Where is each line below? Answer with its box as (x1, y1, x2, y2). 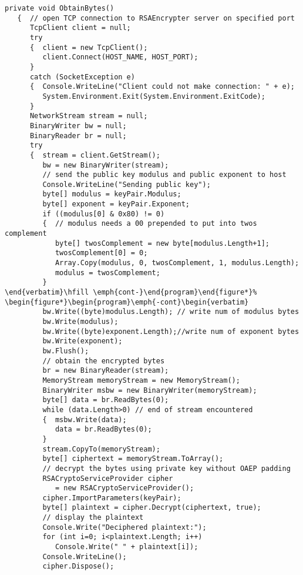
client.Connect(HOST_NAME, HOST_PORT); (42, 53, 198, 62)
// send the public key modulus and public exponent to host (42, 171, 287, 179)
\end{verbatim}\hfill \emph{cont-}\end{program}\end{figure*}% (5, 288, 257, 297)
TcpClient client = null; (29, 24, 131, 32)
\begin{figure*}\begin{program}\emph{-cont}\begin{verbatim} (5, 297, 249, 306)
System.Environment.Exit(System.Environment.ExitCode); (42, 92, 265, 101)
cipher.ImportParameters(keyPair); (42, 493, 181, 502)
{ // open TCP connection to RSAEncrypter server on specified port (17, 14, 295, 22)
